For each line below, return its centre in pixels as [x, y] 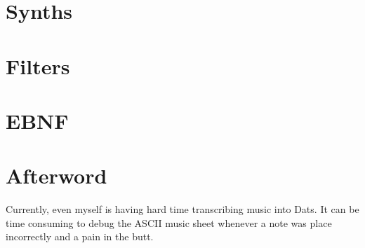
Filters [38, 66]
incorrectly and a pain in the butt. [80, 236]
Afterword [57, 175]
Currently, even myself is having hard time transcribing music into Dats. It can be [182, 209]
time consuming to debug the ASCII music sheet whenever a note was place [169, 222]
